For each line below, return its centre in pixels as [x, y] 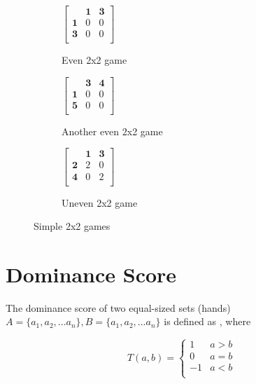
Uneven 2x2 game [100, 202]
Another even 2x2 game [112, 131]
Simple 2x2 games [72, 226]
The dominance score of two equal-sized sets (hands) [118, 307]
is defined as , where [207, 321]
